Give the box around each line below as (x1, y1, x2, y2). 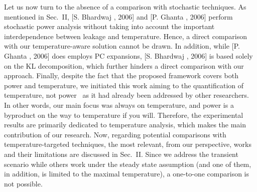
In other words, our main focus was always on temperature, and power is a (4, 99, 234, 110)
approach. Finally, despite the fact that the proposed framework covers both (4, 70, 238, 81)
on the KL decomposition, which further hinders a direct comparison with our (4, 60, 244, 71)
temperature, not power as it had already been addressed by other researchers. (4, 90, 249, 100)
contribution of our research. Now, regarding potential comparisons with (4, 129, 226, 139)
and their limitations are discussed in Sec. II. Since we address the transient (4, 148, 238, 159)
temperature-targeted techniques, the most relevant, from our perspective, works (4, 139, 251, 149)
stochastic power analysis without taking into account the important (4, 21, 215, 32)
